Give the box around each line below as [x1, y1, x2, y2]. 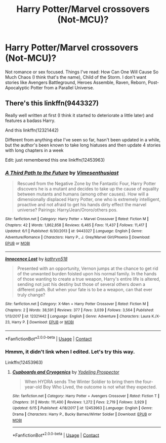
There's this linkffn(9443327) [5, 99, 99, 108]
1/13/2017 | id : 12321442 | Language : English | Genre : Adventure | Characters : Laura [5, 314, 151, 318]
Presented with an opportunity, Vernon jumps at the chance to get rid [17, 265, 159, 271]
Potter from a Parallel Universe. [30, 84, 94, 90]
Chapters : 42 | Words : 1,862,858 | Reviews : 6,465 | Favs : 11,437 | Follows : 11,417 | [5, 222, 147, 228]
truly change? [17, 292, 45, 298]
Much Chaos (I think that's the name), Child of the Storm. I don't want [5, 74, 147, 80]
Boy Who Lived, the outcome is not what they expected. [42, 383, 157, 390]
